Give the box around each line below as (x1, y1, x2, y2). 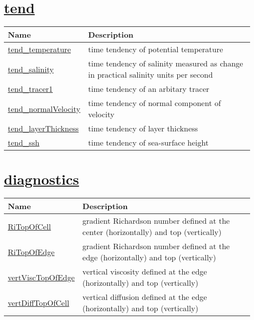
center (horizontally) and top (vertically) (82, 226, 222, 238)
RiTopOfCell (8, 220, 51, 232)
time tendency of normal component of (88, 97, 221, 109)
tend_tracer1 (8, 83, 53, 95)
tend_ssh (8, 137, 40, 149)
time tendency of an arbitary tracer (88, 83, 210, 95)
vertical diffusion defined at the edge (82, 291, 207, 303)
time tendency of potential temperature (88, 43, 223, 55)
